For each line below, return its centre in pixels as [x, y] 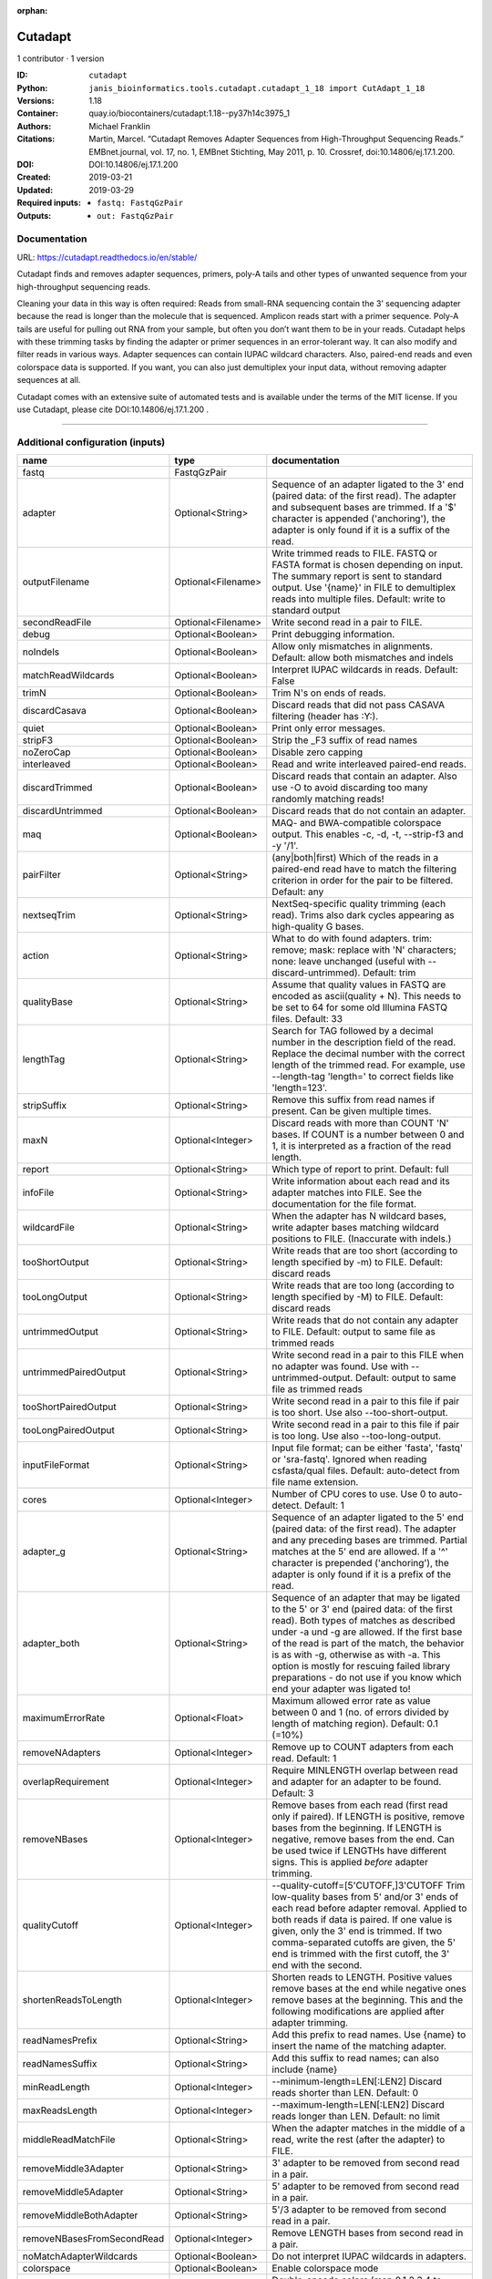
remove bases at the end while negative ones [369, 1989]
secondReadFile [57, 623]
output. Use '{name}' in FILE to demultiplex [364, 588]
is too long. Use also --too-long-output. [357, 1436]
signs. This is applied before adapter [350, 1862]
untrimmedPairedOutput [74, 1372]
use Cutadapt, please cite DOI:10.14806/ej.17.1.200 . [113, 409]
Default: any [298, 892]
